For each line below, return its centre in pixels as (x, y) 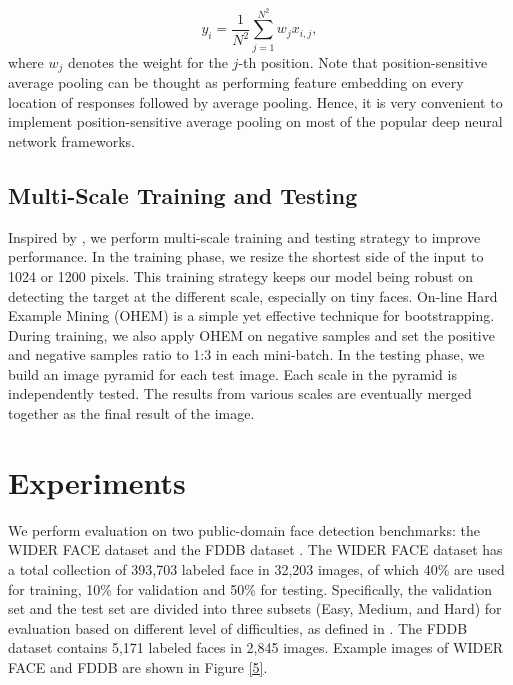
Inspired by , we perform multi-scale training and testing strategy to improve (244, 236)
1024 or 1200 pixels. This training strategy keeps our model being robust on (240, 275)
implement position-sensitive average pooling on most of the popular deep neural (255, 121)
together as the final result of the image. (131, 413)
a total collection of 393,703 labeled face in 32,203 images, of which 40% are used (256, 568)
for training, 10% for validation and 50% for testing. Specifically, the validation (250, 588)
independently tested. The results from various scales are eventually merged (240, 393)
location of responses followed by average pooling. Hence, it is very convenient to (255, 101)
